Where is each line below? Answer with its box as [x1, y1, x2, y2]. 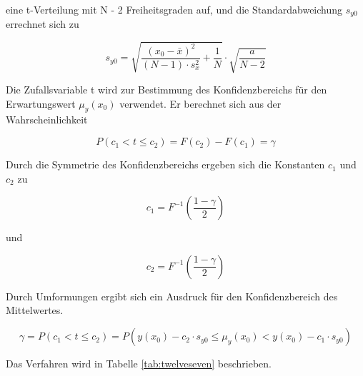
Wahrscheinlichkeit [6, 112, 88, 127]
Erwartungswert [6, 96, 76, 111]
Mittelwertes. [6, 303, 64, 317]
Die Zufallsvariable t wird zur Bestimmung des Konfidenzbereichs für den [6, 82, 327, 97]
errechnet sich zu [6, 16, 79, 31]
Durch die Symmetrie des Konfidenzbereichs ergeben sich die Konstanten [6, 157, 325, 172]
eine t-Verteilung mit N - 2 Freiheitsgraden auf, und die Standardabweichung [6, 2, 343, 16]
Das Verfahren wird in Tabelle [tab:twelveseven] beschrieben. [6, 356, 272, 371]
